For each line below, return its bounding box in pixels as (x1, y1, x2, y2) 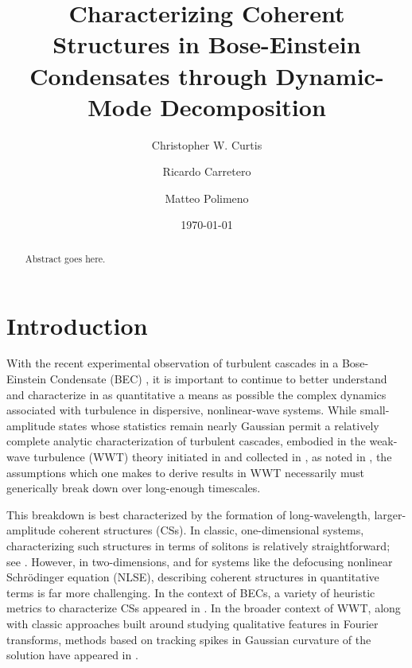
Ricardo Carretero (162, 163, 251, 180)
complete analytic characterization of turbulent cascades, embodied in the (6, 433, 366, 449)
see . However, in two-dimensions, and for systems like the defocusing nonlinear (6, 553, 393, 569)
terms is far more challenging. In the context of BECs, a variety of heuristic (6, 584, 375, 600)
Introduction (6, 309, 148, 341)
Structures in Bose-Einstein (52, 28, 361, 60)
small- (360, 402, 390, 418)
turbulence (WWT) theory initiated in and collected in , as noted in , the (33, 449, 392, 465)
